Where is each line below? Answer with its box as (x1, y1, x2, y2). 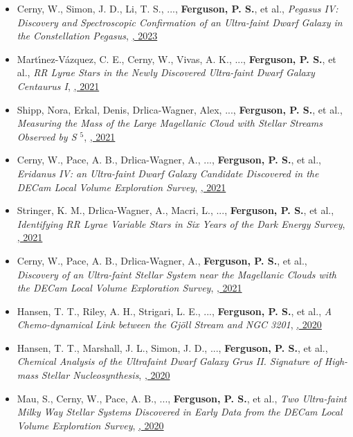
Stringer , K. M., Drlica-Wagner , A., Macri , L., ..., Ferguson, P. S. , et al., (17, 203, 334, 217)
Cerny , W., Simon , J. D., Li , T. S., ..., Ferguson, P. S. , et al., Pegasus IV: (17, 1, 338, 15)
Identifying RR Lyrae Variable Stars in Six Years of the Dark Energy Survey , (17, 216, 345, 231)
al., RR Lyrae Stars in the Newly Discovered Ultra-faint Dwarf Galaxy (17, 65, 315, 80)
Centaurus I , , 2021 (17, 78, 100, 93)
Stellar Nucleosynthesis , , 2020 (41, 368, 170, 382)
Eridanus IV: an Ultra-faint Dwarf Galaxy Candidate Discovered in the (17, 166, 319, 180)
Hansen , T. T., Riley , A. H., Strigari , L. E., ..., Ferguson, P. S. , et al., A (17, 303, 332, 318)
